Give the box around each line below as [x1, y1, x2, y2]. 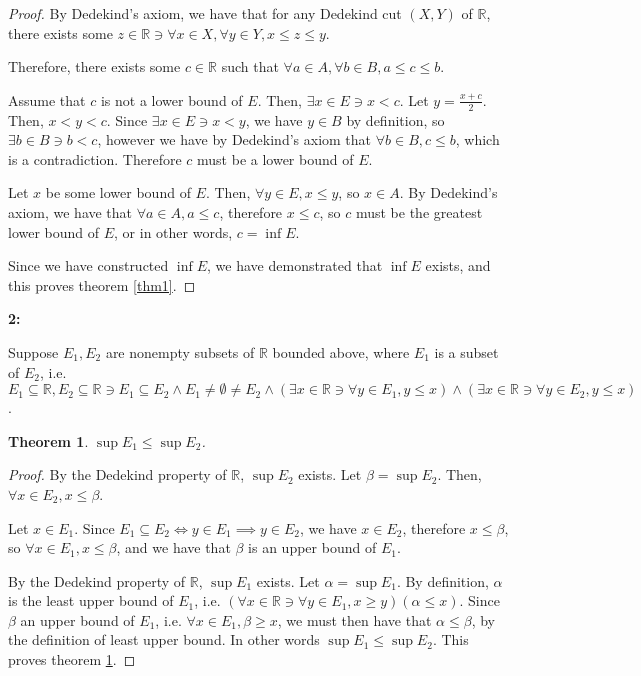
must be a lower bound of [197, 148, 354, 169]
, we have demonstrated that [207, 255, 383, 276]
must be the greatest [355, 201, 483, 222]
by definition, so [346, 109, 445, 130]
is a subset [434, 341, 499, 362]
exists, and [425, 255, 491, 276]
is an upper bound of [248, 537, 377, 558]
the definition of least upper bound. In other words [8, 629, 320, 650]
